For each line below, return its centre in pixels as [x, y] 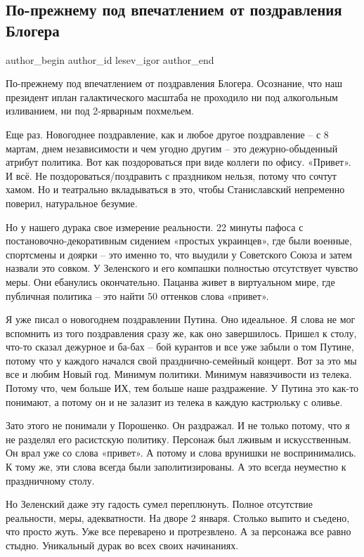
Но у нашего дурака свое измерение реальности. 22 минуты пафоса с [155, 227]
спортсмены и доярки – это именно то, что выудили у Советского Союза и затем [179, 254]
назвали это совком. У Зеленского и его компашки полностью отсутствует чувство [182, 268]
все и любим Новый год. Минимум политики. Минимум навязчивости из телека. [179, 374]
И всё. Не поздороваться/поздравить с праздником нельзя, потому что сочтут [171, 175]
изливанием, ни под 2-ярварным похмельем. [100, 111]
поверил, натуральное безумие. [72, 203]
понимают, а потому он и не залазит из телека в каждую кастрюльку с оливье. [174, 401]
